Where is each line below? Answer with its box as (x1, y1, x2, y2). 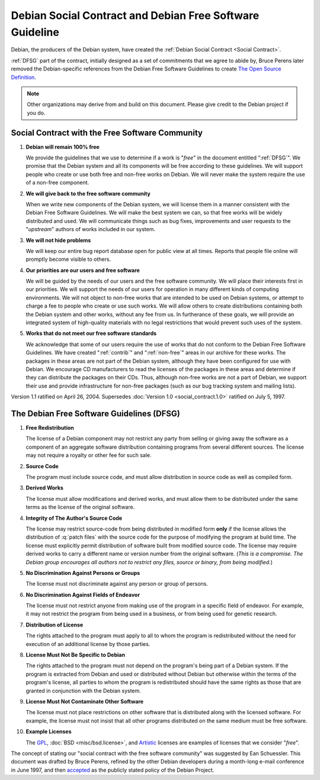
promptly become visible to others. (25, 255, 111, 263)
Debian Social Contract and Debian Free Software (11, 9, 260, 22)
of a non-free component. (25, 179, 89, 186)
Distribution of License (25, 621, 84, 628)
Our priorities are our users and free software (25, 267, 140, 274)
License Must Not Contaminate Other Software (25, 698, 144, 705)
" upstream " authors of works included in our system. (25, 226, 156, 233)
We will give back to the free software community (25, 190, 151, 197)
